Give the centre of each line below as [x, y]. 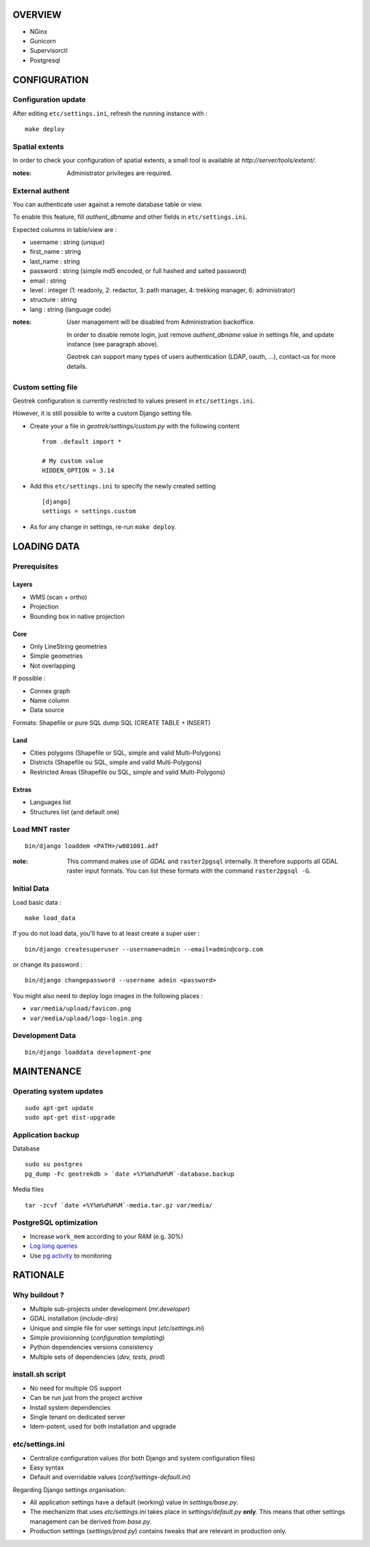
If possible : [29, 678]
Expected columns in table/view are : [65, 229]
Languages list [50, 802]
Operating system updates [58, 1091]
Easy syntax [47, 1467]
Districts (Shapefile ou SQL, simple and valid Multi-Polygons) [116, 762]
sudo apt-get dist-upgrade [70, 1117]
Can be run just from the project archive [86, 1398]
